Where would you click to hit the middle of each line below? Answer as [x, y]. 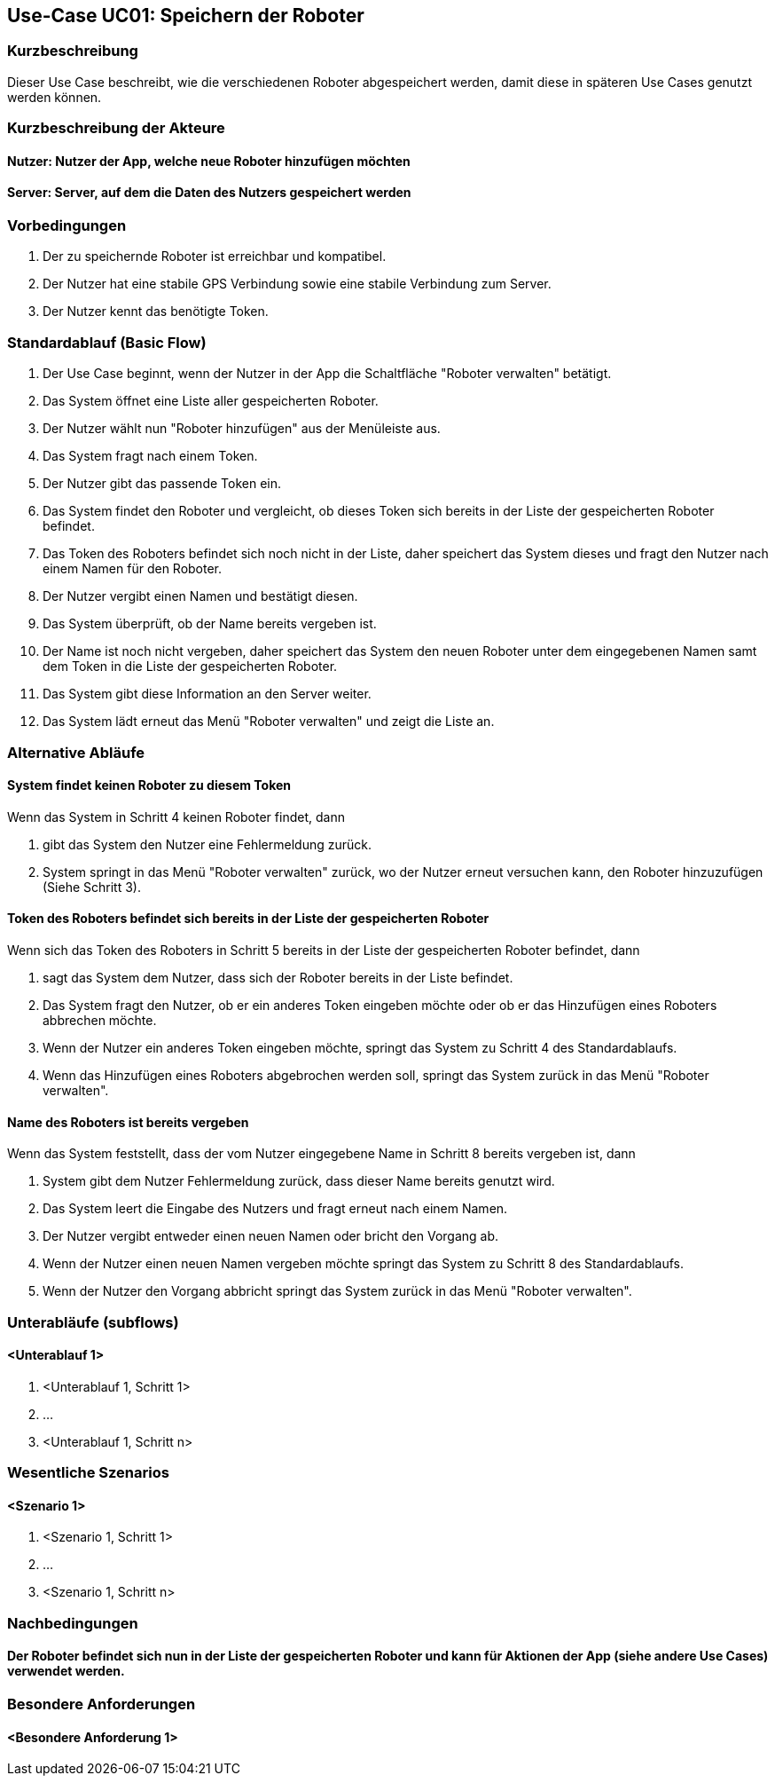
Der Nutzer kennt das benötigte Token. [156, 312]
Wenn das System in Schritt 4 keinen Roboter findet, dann [176, 817]
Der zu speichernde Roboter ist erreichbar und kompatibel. [215, 256]
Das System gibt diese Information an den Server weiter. [207, 694]
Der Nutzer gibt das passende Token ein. [162, 484]
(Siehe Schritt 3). [92, 887]
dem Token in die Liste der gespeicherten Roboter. [190, 667]
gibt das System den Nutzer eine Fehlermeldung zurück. [207, 844]
